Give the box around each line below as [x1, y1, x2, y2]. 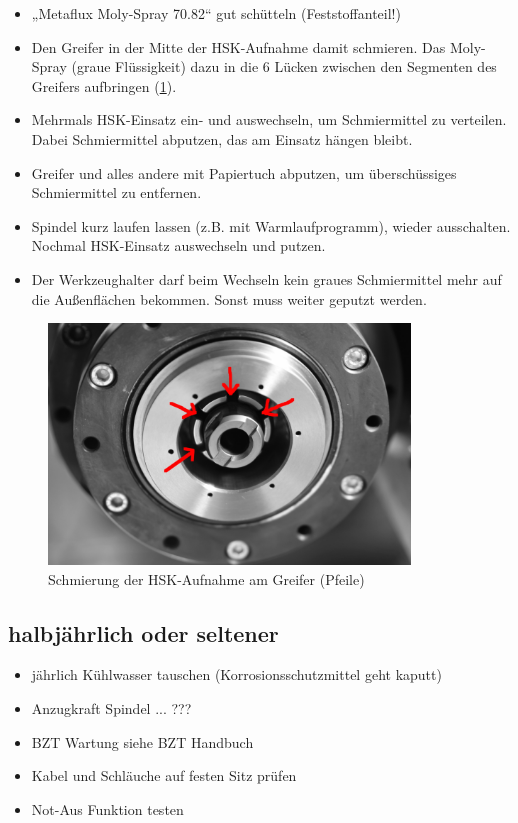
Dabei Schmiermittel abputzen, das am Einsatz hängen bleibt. [31, 128, 413, 149]
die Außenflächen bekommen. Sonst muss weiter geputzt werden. [31, 288, 427, 309]
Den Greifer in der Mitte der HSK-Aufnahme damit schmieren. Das [31, 36, 446, 57]
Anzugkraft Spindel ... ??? [31, 697, 192, 718]
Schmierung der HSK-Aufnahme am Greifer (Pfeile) [48, 568, 365, 589]
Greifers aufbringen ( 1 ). [31, 75, 177, 96]
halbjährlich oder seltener [8, 617, 279, 648]
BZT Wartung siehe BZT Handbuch [31, 731, 254, 752]
